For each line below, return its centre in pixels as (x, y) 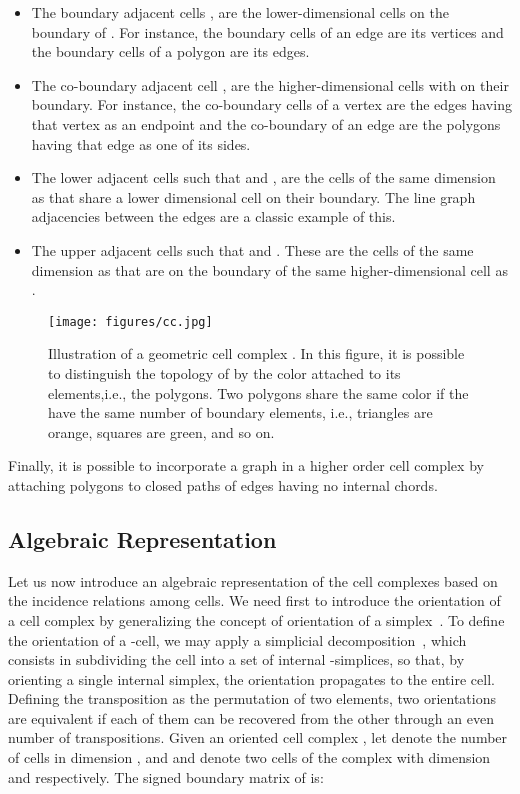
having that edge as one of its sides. (141, 143)
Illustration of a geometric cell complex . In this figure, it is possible (256, 353)
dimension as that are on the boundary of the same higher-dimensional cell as (269, 269)
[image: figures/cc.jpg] (130, 321)
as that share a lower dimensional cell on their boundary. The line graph (253, 196)
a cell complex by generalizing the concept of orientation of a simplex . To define (256, 619)
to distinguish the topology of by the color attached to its (224, 372)
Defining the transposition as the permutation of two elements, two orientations (252, 698)
